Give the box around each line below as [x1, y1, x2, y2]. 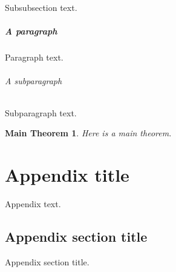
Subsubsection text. [5, 1, 77, 13]
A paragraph [5, 25, 57, 38]
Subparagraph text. [5, 106, 77, 119]
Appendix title [5, 162, 129, 187]
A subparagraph [5, 75, 62, 87]
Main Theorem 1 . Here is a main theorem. [5, 127, 172, 139]
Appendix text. [5, 197, 61, 210]
